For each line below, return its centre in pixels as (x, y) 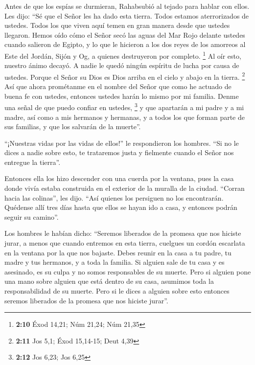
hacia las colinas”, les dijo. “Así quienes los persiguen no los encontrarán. (114, 197)
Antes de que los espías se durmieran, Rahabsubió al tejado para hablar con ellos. (127, 6)
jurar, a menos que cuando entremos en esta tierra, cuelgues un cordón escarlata (125, 243)
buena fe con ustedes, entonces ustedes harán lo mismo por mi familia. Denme (122, 96)
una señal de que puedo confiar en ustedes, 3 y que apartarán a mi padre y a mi (124, 106)
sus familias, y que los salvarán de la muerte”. (73, 126)
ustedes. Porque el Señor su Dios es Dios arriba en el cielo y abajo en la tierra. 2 (125, 76)
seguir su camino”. (32, 217)
